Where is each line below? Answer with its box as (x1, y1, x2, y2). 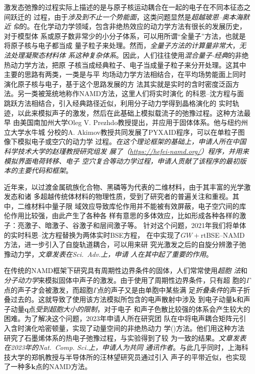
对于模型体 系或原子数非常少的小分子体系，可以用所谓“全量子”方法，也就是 (4, 30, 246, 41)
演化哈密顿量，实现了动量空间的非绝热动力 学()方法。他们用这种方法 (24, 323, 245, 333)
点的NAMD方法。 (35, 361, 92, 372)
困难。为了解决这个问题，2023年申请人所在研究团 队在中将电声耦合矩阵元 (4, 313, 239, 324)
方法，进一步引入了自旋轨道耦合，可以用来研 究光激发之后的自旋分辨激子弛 (4, 239, 246, 249)
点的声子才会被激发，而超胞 (4, 284, 93, 295)
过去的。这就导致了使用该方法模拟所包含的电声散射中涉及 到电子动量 (10, 294, 232, 304)
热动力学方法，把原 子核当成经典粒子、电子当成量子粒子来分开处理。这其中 (4, 59, 246, 70)
